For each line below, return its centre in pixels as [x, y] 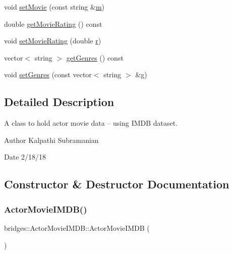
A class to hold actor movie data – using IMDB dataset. [91, 123]
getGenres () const [95, 57]
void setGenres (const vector [48, 74]
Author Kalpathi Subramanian [51, 140]
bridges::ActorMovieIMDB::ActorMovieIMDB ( [77, 227]
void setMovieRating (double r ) [53, 41]
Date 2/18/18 [25, 157]
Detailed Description [59, 102]
